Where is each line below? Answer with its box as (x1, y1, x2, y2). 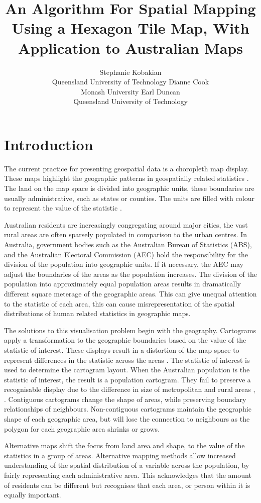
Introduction (4, 134, 93, 154)
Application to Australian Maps (18, 37, 243, 58)
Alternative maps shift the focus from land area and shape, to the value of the (4, 440, 245, 451)
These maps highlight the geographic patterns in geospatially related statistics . (4, 173, 249, 183)
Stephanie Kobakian (99, 66, 162, 77)
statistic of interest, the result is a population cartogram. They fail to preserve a (4, 374, 251, 384)
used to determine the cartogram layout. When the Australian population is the (4, 364, 250, 375)
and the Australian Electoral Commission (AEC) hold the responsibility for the (4, 249, 248, 259)
